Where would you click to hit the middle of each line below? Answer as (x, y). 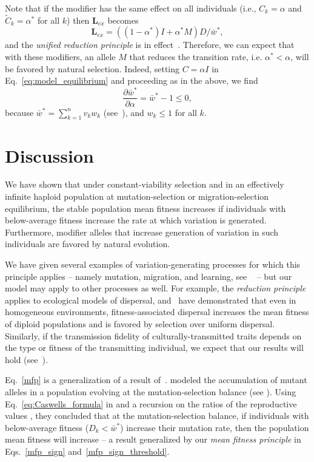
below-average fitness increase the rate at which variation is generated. (136, 220)
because (19, 112)
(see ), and (124, 112)
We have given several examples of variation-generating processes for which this (153, 264)
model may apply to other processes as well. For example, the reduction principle (155, 288)
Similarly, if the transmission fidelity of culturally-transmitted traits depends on (153, 335)
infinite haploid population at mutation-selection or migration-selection (137, 196)
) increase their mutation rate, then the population (215, 427)
